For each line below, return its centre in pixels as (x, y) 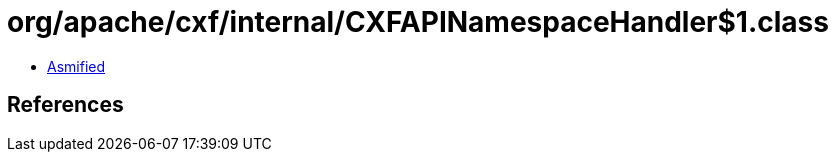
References (65, 105)
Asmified (76, 66)
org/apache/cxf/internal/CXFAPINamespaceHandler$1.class (418, 22)
